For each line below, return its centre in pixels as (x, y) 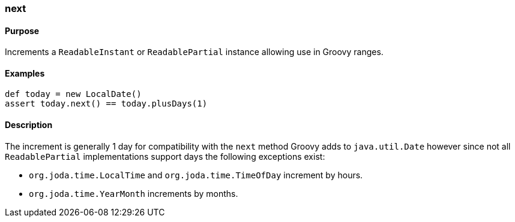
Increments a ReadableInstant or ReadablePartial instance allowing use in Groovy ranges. (194, 52)
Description (29, 125)
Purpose (22, 31)
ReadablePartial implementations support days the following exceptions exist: (165, 156)
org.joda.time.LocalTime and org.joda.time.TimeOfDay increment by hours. (196, 175)
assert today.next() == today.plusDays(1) (106, 104)
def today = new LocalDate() (73, 94)
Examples (25, 73)
